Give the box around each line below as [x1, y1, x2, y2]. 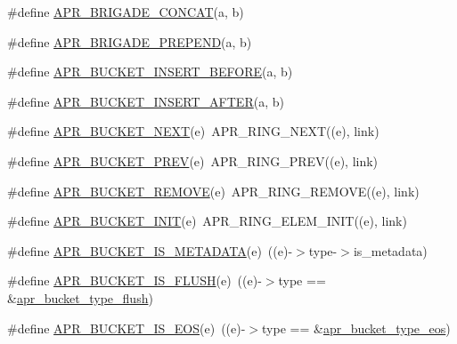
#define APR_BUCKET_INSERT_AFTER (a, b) [7, 92, 284, 110]
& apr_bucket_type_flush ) [7, 288, 153, 307]
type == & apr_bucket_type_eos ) [262, 318, 451, 337]
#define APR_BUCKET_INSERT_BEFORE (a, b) [7, 62, 293, 81]
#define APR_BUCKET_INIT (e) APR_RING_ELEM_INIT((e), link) [7, 212, 407, 230]
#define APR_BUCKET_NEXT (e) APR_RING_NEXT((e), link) [7, 122, 379, 140]
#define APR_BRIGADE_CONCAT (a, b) [7, 3, 244, 20]
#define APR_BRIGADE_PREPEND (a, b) [7, 32, 252, 51]
